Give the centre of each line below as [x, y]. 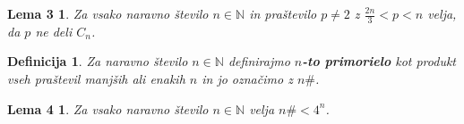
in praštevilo [283, 13]
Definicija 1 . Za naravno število [98, 61]
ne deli [54, 31]
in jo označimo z [247, 79]
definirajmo [259, 61]
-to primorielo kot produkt [379, 61]
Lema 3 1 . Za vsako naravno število [108, 13]
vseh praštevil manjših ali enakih [96, 79]
